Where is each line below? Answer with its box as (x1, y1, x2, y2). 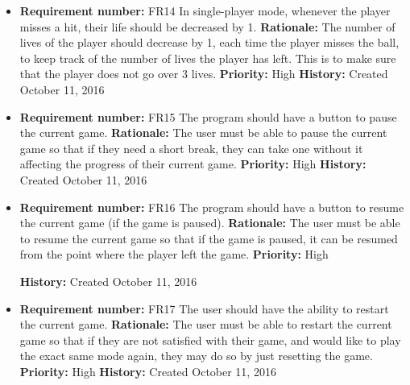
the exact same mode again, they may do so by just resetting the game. (19, 347, 373, 364)
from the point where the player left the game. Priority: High (19, 246, 329, 263)
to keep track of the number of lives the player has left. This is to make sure (19, 49, 396, 66)
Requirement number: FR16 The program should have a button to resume (19, 198, 404, 215)
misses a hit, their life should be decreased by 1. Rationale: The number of (19, 18, 396, 35)
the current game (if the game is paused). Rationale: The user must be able (19, 214, 400, 231)
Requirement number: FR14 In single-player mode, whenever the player (19, 2, 391, 19)
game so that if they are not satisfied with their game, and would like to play (19, 331, 401, 348)
